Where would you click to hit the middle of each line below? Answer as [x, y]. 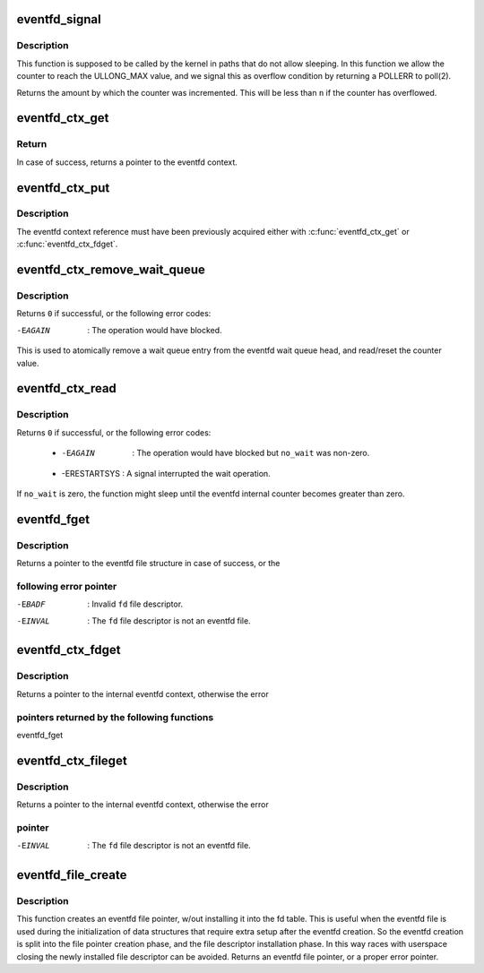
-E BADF [31, 604]
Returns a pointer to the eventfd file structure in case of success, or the [148, 564]
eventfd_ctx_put [63, 188]
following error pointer [67, 586]
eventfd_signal [59, 19]
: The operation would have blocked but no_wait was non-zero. [251, 453]
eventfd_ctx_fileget [72, 760]
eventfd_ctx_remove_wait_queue [111, 270]
